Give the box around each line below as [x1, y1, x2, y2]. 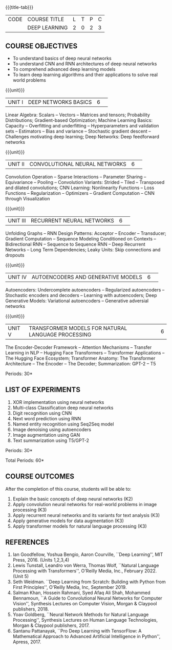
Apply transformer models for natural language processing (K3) [12, 523, 147, 529]
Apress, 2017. [12, 639, 41, 645]
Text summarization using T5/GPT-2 [12, 437, 90, 443]
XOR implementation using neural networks [12, 399, 104, 405]
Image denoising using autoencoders [12, 426, 91, 433]
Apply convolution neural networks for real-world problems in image [12, 501, 157, 507]
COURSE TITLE [27, 16, 64, 23]
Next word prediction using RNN [12, 415, 81, 421]
